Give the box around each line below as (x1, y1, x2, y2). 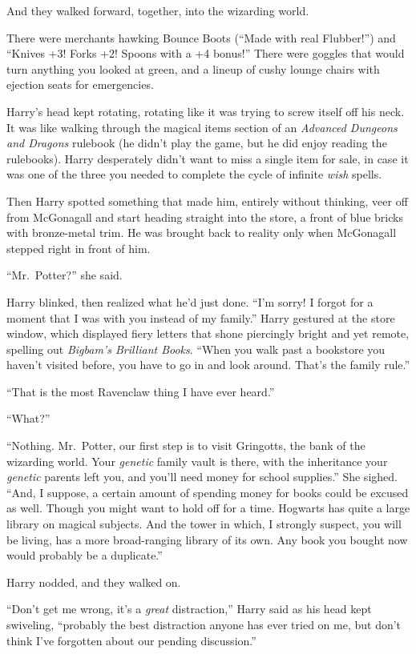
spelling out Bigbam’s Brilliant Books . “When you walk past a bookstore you (6, 340, 386, 357)
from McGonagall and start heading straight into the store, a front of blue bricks (6, 208, 403, 225)
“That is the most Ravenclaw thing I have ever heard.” (6, 383, 275, 399)
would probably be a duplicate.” (6, 547, 163, 564)
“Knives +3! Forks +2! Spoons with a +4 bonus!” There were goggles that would (6, 45, 405, 62)
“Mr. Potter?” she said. (6, 267, 123, 283)
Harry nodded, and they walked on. (6, 573, 181, 590)
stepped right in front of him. (6, 239, 151, 256)
